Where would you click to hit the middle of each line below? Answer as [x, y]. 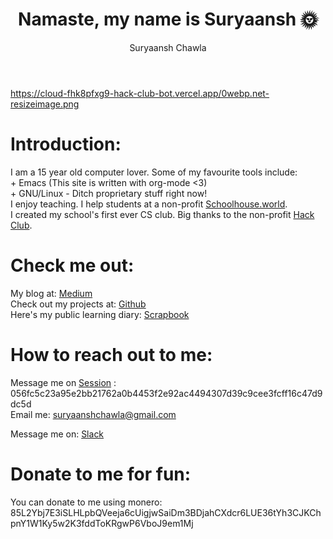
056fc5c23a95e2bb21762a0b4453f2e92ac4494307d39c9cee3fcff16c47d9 [166, 393]
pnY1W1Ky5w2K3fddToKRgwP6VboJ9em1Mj [102, 523]
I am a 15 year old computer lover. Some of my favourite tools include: [154, 172]
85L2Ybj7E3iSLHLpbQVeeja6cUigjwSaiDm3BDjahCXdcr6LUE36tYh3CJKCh [166, 512]
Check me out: [72, 265]
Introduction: [66, 144]
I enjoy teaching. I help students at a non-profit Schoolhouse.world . [149, 204]
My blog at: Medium [51, 293]
